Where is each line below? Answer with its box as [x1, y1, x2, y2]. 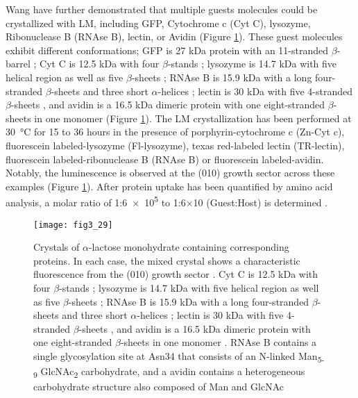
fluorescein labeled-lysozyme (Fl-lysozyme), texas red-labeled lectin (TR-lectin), [6, 138, 345, 152]
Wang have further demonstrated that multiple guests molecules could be [6, 2, 318, 16]
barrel [6, 56, 31, 71]
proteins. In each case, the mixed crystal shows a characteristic [33, 253, 300, 267]
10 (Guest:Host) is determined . [193, 194, 328, 209]
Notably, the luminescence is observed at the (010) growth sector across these [6, 165, 335, 180]
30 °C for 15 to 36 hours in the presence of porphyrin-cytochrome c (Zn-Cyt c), [6, 124, 345, 139]
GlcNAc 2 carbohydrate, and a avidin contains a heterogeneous [40, 364, 305, 380]
